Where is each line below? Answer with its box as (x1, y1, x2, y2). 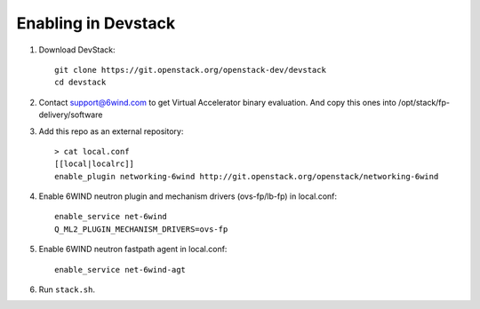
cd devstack (54, 77, 107, 88)
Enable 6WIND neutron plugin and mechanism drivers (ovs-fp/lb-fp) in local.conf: (38, 191, 338, 202)
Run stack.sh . (38, 284, 95, 295)
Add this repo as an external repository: (38, 125, 184, 137)
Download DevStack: (38, 44, 116, 55)
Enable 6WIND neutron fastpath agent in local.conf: (38, 244, 228, 255)
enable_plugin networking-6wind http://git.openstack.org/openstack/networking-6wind (54, 171, 439, 181)
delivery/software (38, 109, 103, 120)
